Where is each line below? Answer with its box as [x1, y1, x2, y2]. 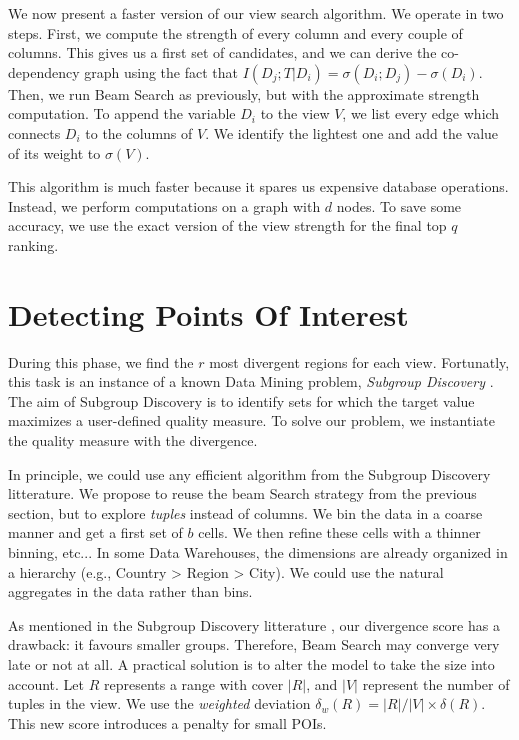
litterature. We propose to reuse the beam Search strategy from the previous [8, 483, 477, 504]
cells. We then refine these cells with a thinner [198, 522, 481, 543]
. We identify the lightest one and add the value [205, 122, 499, 143]
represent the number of [362, 673, 510, 694]
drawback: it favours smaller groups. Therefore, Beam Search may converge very [8, 634, 500, 655]
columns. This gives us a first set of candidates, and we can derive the [8, 42, 437, 63]
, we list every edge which [342, 103, 500, 124]
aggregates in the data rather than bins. [8, 581, 253, 602]
